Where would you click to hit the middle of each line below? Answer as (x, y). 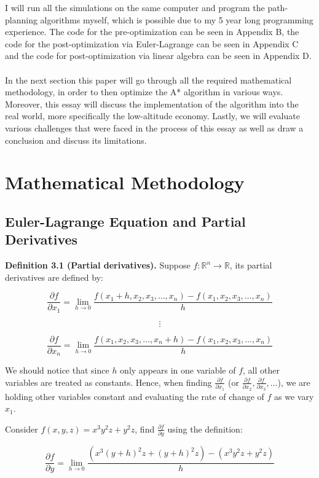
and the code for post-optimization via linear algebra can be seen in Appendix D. (158, 56)
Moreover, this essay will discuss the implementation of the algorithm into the (152, 104)
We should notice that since (57, 370)
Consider (22, 429)
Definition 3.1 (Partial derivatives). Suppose (98, 265)
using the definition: (205, 429)
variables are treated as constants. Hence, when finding (108, 382)
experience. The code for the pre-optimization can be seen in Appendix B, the (152, 32)
